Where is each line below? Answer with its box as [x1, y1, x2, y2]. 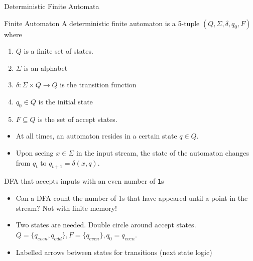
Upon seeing [16, 147, 54, 158]
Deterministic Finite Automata [4, 1, 99, 11]
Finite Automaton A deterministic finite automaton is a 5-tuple [4, 18, 200, 28]
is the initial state [38, 96, 93, 106]
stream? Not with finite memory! [16, 202, 117, 213]
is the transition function [60, 79, 137, 90]
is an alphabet [24, 62, 68, 73]
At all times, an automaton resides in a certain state [16, 130, 177, 141]
